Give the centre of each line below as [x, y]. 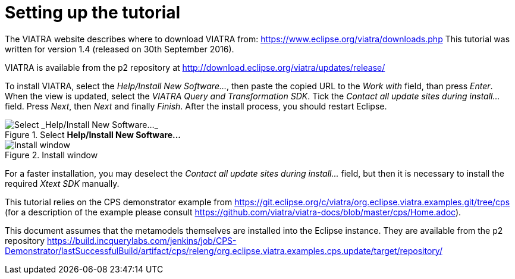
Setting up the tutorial [93, 12]
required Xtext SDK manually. [62, 183]
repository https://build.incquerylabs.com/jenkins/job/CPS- [121, 240]
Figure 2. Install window [51, 155]
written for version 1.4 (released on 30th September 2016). [120, 49]
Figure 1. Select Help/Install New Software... [93, 134]
